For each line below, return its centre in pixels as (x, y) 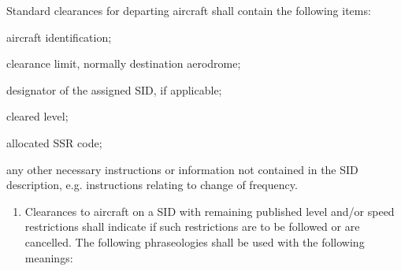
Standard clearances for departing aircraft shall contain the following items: (189, 10)
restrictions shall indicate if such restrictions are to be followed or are (192, 226)
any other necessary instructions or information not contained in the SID (182, 169)
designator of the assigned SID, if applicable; (114, 89)
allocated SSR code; (54, 142)
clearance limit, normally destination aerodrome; (124, 63)
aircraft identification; (59, 37)
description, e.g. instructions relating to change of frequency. (152, 185)
